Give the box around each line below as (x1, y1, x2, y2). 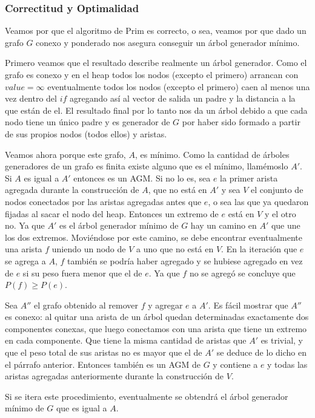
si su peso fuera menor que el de (22, 266, 142, 279)
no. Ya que (5, 219, 45, 232)
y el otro (265, 207, 296, 220)
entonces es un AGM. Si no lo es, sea (73, 171, 211, 184)
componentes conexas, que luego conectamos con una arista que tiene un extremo (5, 322, 307, 335)
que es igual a (56, 402, 107, 414)
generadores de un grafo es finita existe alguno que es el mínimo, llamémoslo (5, 160, 288, 172)
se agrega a (5, 254, 46, 267)
